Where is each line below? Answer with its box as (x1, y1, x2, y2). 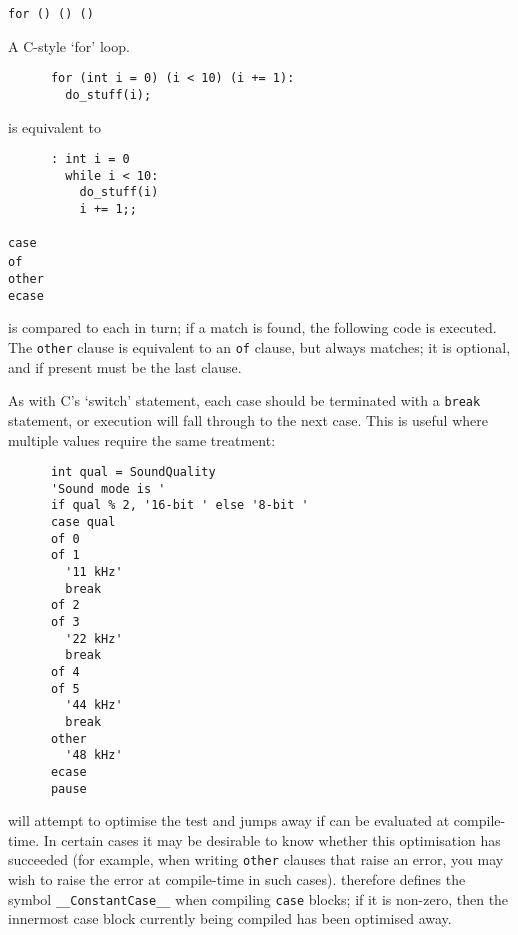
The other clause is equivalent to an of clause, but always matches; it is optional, (8, 337, 511, 357)
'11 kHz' (65, 565, 123, 580)
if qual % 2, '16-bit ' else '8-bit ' (50, 498, 309, 513)
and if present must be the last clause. (8, 356, 242, 377)
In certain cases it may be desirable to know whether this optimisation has (43, 829, 501, 850)
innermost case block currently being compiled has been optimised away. (8, 908, 452, 929)
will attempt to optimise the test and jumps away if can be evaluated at (8, 810, 450, 831)
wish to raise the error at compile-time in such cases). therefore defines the (8, 869, 466, 890)
